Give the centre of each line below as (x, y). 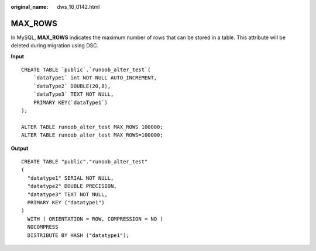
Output (20, 148)
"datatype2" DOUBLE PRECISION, (72, 186)
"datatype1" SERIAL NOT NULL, (71, 178)
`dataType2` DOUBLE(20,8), (72, 86)
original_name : (30, 7)
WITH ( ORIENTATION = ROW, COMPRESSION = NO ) (95, 219)
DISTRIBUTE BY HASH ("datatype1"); (78, 235)
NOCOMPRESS (43, 227)
